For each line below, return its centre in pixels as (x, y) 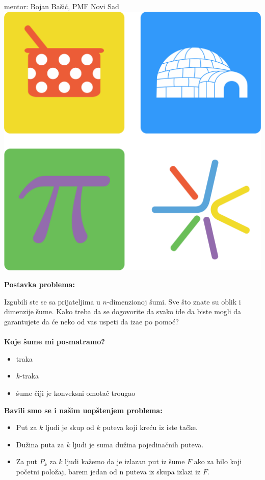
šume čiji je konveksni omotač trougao (76, 393)
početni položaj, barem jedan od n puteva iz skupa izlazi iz (108, 471)
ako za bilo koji (218, 461)
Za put (27, 461)
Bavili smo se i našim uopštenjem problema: (83, 410)
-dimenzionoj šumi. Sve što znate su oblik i (174, 301)
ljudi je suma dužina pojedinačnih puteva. (138, 444)
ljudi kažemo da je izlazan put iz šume (125, 461)
